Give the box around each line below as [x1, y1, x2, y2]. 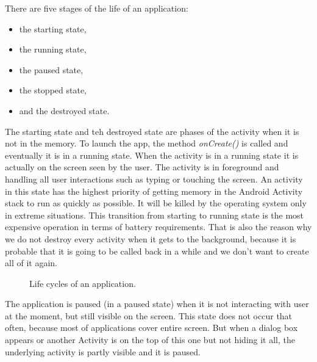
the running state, [19, 43, 87, 56]
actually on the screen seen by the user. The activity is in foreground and [5, 161, 279, 173]
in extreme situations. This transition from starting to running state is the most [5, 208, 304, 221]
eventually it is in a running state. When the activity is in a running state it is [5, 148, 299, 161]
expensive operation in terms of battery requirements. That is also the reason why [5, 220, 312, 233]
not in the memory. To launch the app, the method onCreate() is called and [5, 137, 288, 150]
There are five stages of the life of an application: [5, 2, 188, 14]
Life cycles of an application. [29, 277, 136, 289]
